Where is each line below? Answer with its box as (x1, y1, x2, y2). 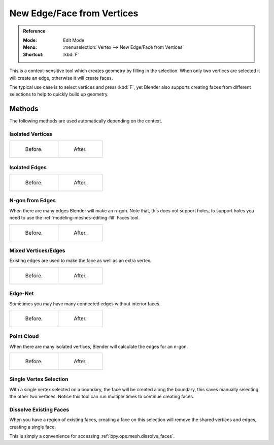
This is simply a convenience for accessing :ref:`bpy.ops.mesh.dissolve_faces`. (9, 433, 175, 439)
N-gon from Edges (9, 197, 56, 204)
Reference (23, 28, 46, 34)
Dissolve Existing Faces (9, 406, 70, 413)
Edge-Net (9, 290, 34, 297)
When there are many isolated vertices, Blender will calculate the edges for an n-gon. (9, 343, 188, 349)
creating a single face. (9, 424, 56, 430)
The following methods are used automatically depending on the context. (9, 118, 162, 124)
